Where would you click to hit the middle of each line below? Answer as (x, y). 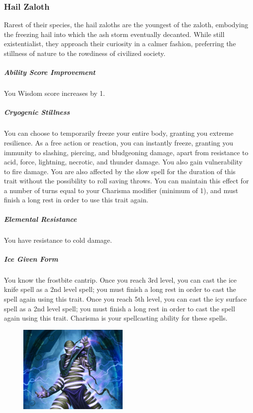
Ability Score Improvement (50, 72)
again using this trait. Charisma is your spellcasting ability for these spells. (116, 318)
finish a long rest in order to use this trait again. (76, 200)
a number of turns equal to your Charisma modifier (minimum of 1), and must (121, 190)
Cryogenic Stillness (37, 112)
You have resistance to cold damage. (58, 240)
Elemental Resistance (40, 219)
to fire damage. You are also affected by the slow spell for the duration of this (120, 171)
